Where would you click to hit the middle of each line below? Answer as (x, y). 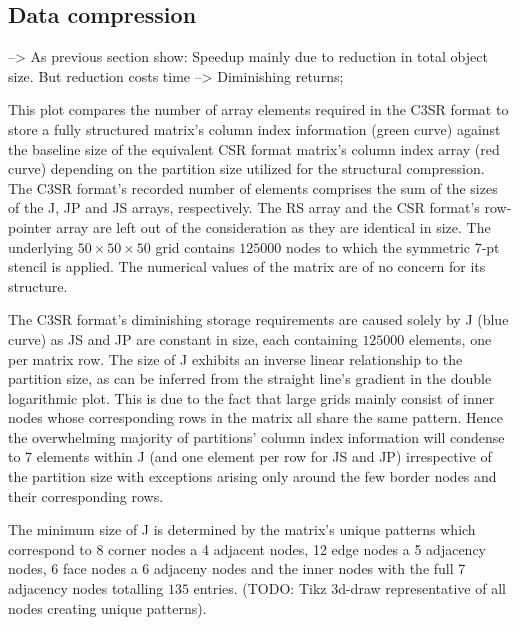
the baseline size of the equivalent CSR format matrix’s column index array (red (254, 148)
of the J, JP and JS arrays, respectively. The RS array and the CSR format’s (244, 207)
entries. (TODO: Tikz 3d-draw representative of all (349, 588)
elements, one (450, 338)
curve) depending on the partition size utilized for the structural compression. (246, 168)
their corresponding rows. (86, 495)
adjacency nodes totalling (86, 588)
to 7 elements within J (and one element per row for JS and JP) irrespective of (250, 456)
